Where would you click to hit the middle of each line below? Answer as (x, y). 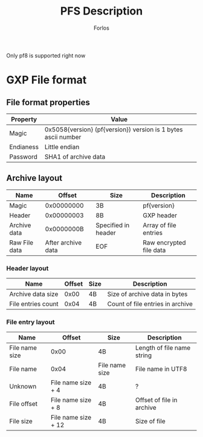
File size (21, 421)
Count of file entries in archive (150, 304)
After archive (63, 242)
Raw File (21, 242)
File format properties (48, 102)
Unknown (23, 387)
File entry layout (31, 322)
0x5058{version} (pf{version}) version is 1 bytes (114, 130)
